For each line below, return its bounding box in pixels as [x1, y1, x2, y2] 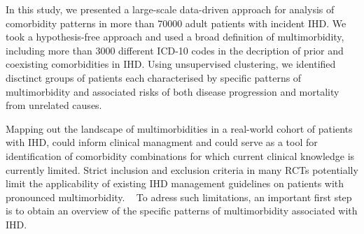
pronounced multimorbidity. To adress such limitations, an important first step [6, 189, 352, 204]
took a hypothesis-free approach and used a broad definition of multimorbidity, [6, 29, 344, 44]
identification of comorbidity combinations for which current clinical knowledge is [6, 148, 355, 163]
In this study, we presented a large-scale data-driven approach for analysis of [6, 2, 335, 16]
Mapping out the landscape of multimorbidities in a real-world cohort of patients [6, 121, 353, 136]
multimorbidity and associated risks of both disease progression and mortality [6, 84, 339, 98]
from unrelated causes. [6, 98, 102, 112]
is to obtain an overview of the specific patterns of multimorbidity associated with [6, 203, 358, 218]
